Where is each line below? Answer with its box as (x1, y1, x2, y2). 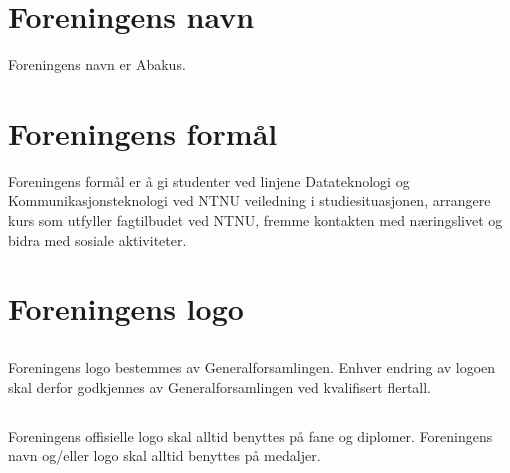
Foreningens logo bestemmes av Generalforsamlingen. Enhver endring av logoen (8, 356, 496, 377)
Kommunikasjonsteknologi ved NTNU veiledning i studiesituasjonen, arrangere (8, 190, 491, 211)
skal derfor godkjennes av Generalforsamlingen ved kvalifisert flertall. (8, 376, 432, 397)
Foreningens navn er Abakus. (8, 54, 186, 75)
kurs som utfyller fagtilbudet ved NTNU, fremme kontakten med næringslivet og (8, 210, 503, 231)
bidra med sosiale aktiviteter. (8, 229, 187, 250)
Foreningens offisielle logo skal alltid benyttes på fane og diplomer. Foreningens (8, 425, 493, 446)
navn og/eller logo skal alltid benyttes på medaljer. (8, 445, 321, 466)
